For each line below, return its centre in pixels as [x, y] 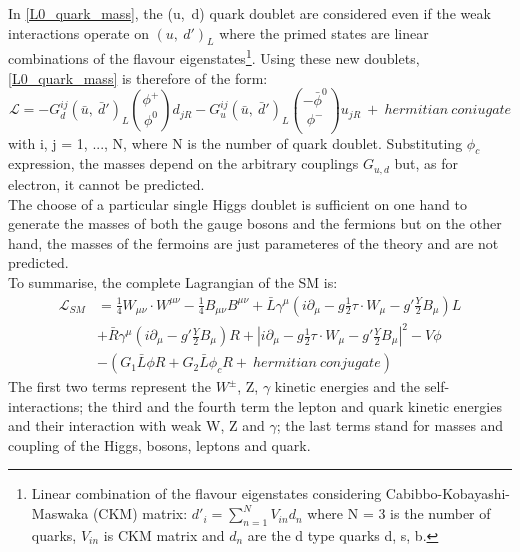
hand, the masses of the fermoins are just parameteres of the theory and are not [253, 242]
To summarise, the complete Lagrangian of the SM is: [173, 281]
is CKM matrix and [164, 534]
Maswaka [60, 513]
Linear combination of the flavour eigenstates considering [206, 493]
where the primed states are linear [324, 32]
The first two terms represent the [109, 386]
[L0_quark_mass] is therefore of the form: [138, 77]
